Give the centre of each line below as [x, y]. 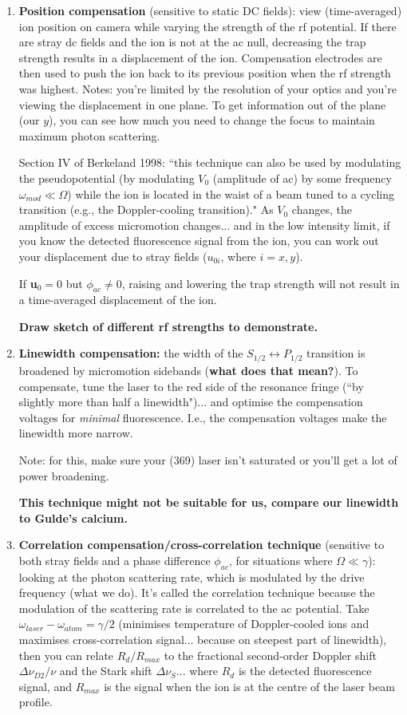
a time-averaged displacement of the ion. [118, 300]
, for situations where [281, 560]
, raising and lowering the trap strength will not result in [261, 283]
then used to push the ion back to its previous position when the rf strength [205, 73]
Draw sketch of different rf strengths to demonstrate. [168, 326]
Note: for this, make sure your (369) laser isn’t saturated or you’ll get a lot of [208, 459]
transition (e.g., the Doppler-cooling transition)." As [146, 209]
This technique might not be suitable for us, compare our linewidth [209, 502]
